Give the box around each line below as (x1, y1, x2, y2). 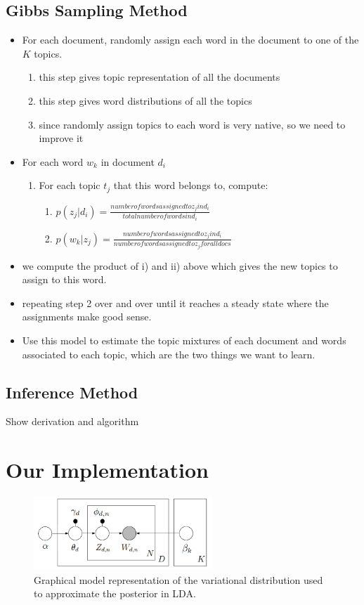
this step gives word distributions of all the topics (39, 93, 252, 108)
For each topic (39, 178, 100, 193)
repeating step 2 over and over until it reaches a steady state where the (22, 295, 329, 310)
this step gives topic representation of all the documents (39, 70, 280, 84)
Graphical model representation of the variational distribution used (34, 572, 323, 587)
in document (100, 154, 155, 169)
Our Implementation (6, 455, 209, 484)
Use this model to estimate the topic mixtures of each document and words (22, 333, 346, 347)
